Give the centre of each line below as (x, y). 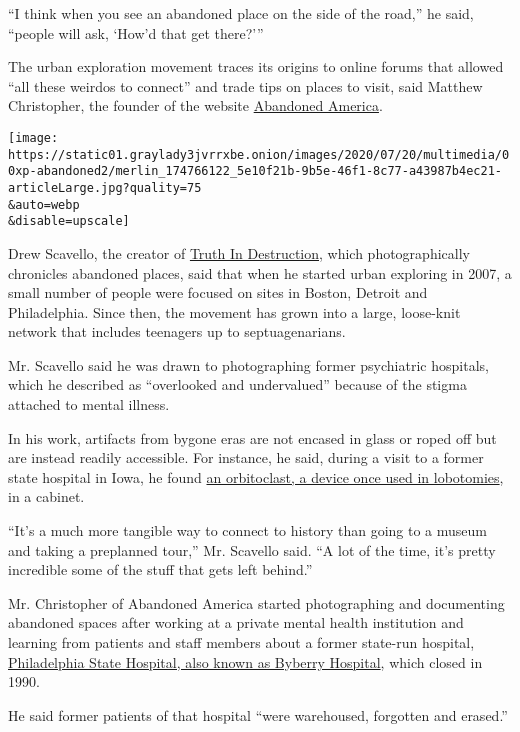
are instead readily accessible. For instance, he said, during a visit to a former (246, 457)
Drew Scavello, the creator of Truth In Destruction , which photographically (239, 252)
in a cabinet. (46, 496)
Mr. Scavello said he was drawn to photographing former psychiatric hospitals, (248, 364)
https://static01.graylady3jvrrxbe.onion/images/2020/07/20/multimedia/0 (259, 154)
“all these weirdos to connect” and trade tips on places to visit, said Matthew (245, 85)
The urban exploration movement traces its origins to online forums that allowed (256, 66)
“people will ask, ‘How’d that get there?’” (136, 32)
